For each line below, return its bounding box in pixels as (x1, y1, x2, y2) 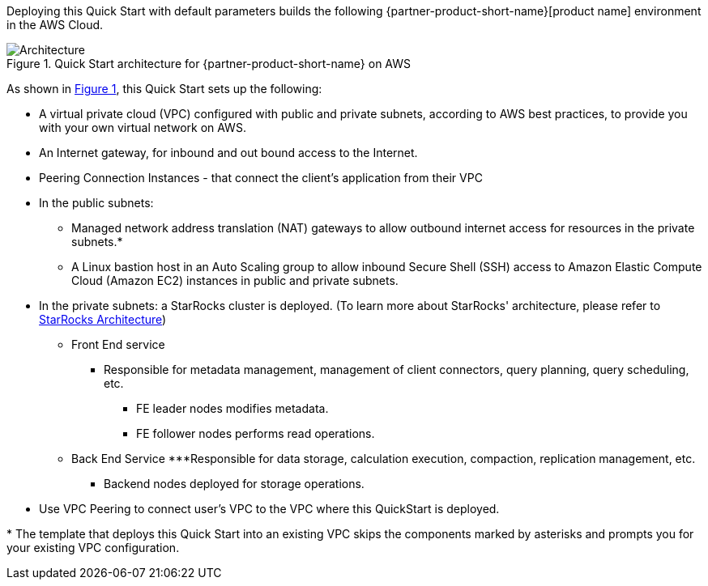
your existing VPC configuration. (6, 541, 180, 554)
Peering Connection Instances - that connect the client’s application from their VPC (39, 171, 483, 185)
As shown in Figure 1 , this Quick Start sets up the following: (6, 82, 322, 96)
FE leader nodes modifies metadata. (136, 401, 329, 415)
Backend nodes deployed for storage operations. (104, 477, 365, 490)
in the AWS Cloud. (6, 18, 104, 32)
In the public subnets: (39, 196, 154, 210)
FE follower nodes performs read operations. (136, 427, 375, 440)
